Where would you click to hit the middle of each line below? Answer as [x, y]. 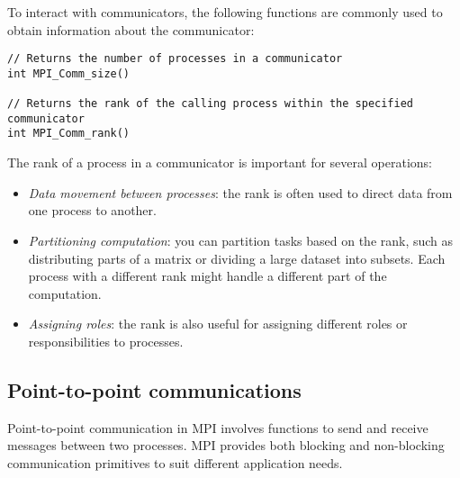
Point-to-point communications [154, 389]
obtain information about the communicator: [131, 29]
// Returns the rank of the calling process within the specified [211, 104]
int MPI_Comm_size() [69, 73]
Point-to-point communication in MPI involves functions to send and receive [218, 427]
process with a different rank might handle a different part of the [207, 276]
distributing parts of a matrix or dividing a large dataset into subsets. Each [237, 258]
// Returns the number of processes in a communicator [175, 59]
